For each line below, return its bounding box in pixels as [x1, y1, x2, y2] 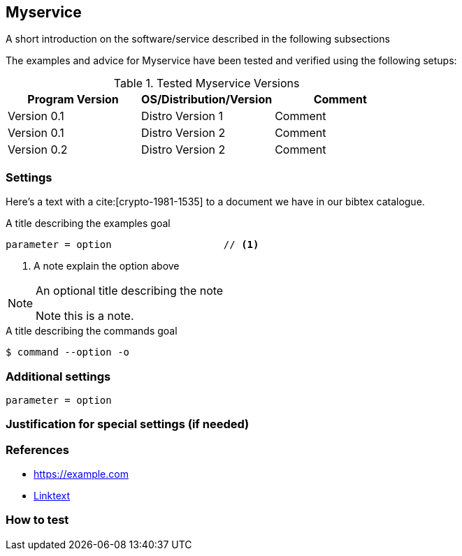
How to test [6, 513, 69, 527]
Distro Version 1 [141, 109, 223, 124]
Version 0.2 [8, 142, 68, 157]
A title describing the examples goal [6, 217, 171, 230]
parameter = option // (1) [6, 239, 259, 251]
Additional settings [6, 369, 111, 383]
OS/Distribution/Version [141, 92, 273, 107]
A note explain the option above [34, 260, 180, 272]
